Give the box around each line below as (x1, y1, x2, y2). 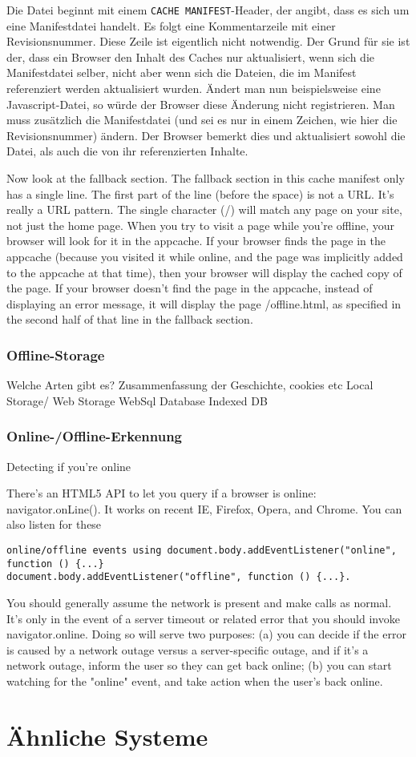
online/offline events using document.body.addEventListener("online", (6, 544, 397, 556)
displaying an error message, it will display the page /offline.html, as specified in (6, 295, 402, 312)
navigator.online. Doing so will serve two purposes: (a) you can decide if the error (6, 626, 406, 642)
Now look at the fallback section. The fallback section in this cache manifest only (6, 170, 405, 186)
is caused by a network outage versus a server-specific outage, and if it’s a (6, 641, 369, 658)
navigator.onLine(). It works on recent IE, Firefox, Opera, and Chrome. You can (6, 500, 402, 517)
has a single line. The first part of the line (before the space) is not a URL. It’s (6, 185, 394, 202)
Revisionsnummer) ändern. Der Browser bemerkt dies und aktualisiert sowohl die (6, 127, 406, 143)
